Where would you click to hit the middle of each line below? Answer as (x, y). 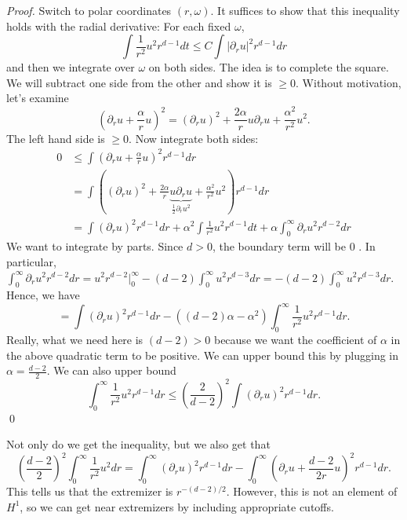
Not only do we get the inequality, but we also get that (138, 444)
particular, (31, 261)
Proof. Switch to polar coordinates (89, 10)
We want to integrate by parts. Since (95, 246)
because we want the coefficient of (295, 340)
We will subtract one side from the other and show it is (139, 82)
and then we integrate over (71, 67)
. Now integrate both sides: (194, 138)
